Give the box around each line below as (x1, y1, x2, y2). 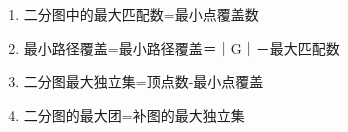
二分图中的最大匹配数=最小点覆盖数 (23, 4, 259, 24)
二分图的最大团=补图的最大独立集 (23, 104, 245, 125)
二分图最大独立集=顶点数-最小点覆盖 (23, 71, 264, 92)
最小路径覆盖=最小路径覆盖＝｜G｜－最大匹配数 (23, 37, 340, 58)
